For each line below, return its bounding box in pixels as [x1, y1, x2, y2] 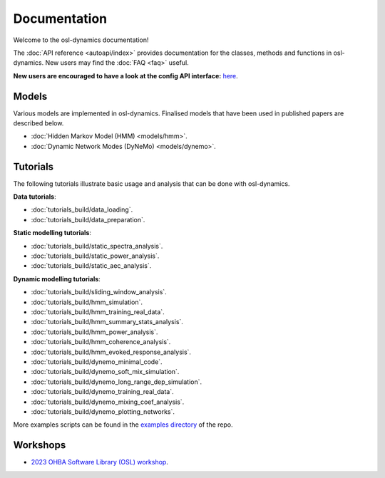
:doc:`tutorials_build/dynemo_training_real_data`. [31, 388, 174, 396]
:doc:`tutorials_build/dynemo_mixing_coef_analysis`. [31, 398, 185, 406]
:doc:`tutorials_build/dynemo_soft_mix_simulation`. [31, 368, 180, 376]
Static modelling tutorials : [13, 229, 92, 237]
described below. [13, 119, 64, 128]
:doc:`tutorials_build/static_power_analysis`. [31, 251, 160, 260]
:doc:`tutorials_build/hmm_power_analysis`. [31, 328, 158, 336]
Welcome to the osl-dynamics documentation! [13, 36, 149, 44]
